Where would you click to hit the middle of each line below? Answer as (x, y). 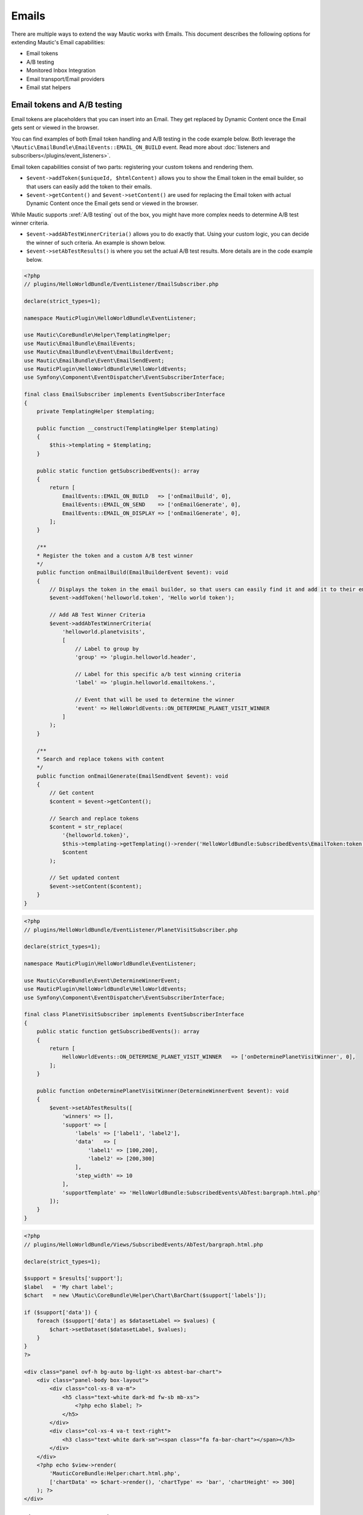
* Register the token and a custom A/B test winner (115, 555)
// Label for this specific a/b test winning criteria (158, 674)
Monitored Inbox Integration (61, 70)
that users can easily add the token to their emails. (89, 186)
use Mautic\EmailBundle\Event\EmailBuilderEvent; (99, 352)
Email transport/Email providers (66, 79)
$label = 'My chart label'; (69, 1287)
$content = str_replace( (86, 827)
